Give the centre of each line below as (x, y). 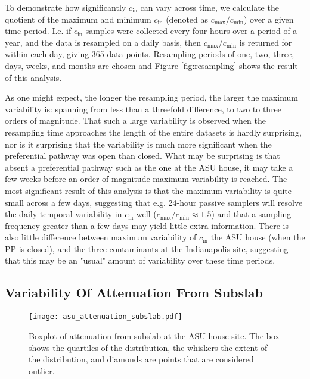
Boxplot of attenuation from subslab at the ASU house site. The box (154, 335)
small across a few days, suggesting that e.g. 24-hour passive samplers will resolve (154, 202)
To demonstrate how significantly (66, 7)
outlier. (42, 370)
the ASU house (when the (258, 237)
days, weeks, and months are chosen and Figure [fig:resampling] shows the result (151, 65)
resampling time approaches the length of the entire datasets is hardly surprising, (153, 132)
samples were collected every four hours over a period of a (191, 31)
